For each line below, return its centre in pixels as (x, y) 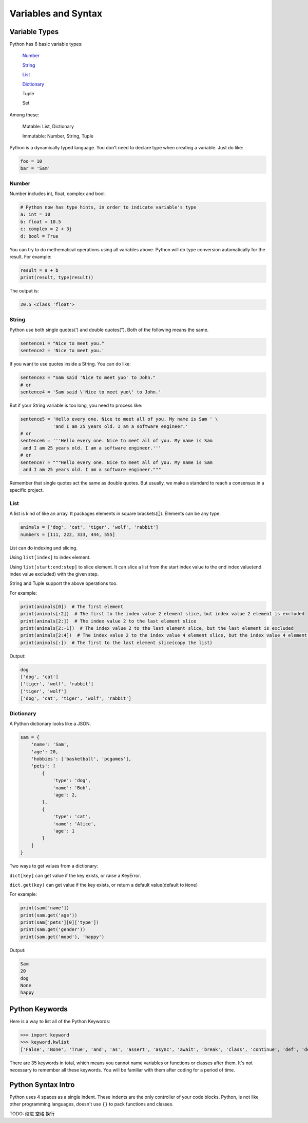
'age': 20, (45, 751)
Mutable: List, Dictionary (48, 127)
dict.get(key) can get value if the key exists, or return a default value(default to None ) (104, 885)
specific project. (27, 490)
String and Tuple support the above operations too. (64, 583)
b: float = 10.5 (41, 222)
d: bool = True (39, 236)
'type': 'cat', (72, 817)
